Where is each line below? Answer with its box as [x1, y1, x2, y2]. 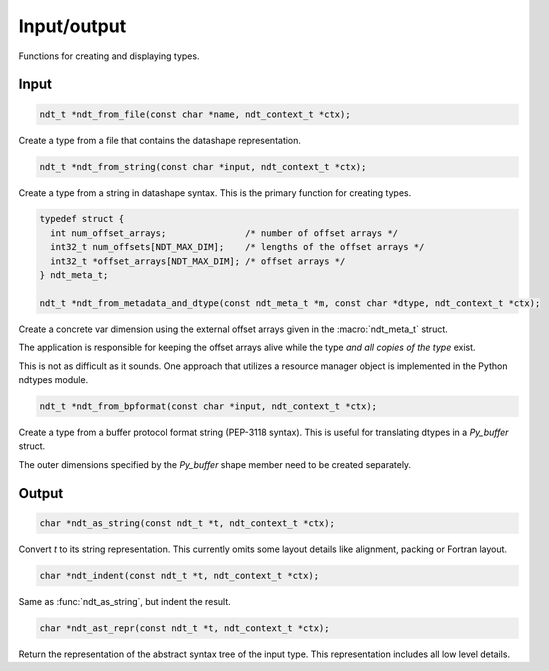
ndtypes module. [18, 373, 89, 385]
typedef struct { [39, 213, 125, 225]
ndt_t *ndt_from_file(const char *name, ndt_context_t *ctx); [39, 108, 351, 120]
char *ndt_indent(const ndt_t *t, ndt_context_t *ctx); [39, 570, 320, 581]
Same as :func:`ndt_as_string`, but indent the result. [18, 595, 232, 607]
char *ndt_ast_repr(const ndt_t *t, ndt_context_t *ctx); [39, 622, 330, 634]
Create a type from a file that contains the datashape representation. [18, 134, 302, 146]
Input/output [18, 15, 127, 37]
